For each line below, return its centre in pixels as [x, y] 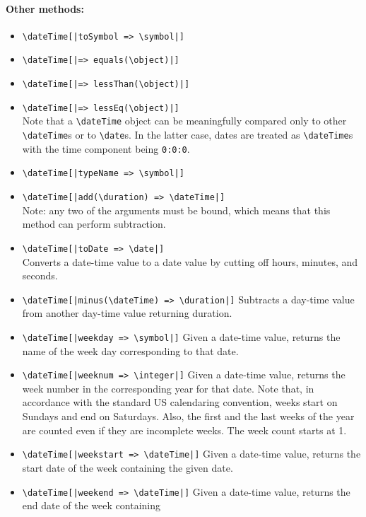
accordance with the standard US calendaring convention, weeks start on [180, 402]
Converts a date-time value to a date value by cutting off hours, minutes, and [190, 261]
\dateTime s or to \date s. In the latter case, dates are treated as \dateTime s [188, 135]
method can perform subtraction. [94, 224]
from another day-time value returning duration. [127, 313]
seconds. [40, 275]
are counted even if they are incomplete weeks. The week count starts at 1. [184, 430]
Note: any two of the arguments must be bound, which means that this [176, 210]
